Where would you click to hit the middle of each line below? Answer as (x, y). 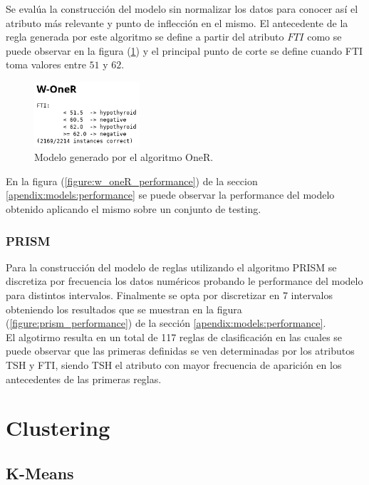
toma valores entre (46, 64)
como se (324, 37)
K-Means (40, 473)
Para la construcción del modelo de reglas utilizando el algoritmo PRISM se (171, 267)
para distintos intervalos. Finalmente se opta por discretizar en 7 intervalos (169, 295)
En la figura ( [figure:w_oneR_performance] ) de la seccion (132, 181)
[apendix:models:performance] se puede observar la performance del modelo (170, 195)
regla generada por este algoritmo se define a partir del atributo (145, 37)
